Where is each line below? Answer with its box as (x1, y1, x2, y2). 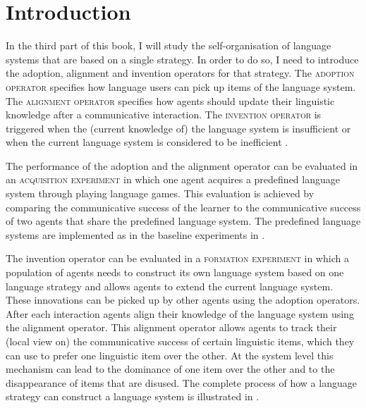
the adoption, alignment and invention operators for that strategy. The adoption (6, 66, 355, 80)
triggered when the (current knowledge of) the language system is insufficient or (6, 120, 351, 135)
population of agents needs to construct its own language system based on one (6, 265, 344, 280)
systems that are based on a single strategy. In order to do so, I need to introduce (6, 51, 359, 66)
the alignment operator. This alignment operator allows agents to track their (6, 320, 337, 335)
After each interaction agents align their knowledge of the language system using (6, 306, 354, 321)
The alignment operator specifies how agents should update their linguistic (6, 93, 335, 108)
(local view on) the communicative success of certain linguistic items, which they (6, 334, 355, 348)
